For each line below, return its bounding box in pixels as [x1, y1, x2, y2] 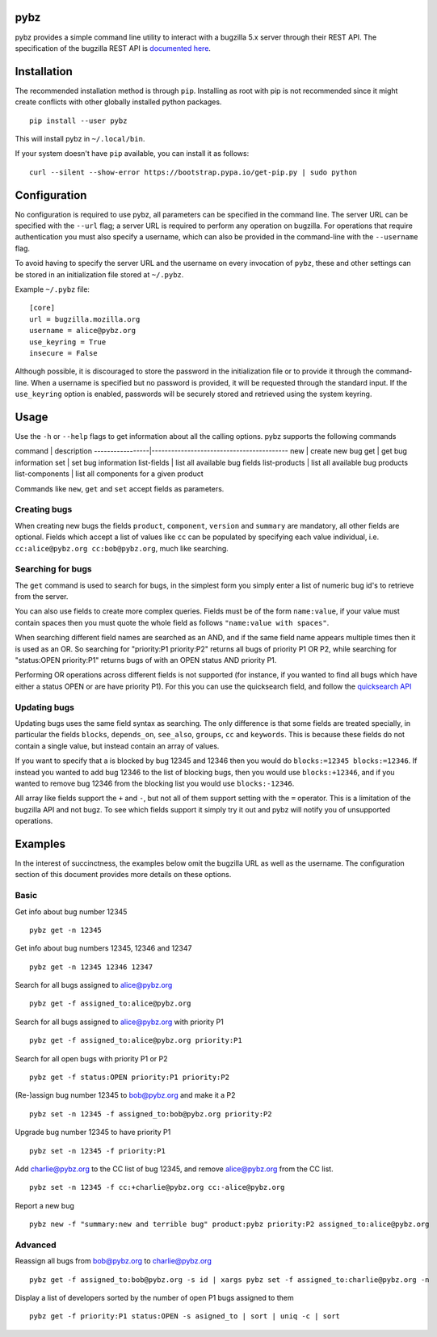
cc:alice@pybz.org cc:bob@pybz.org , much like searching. [15, 543, 229, 553]
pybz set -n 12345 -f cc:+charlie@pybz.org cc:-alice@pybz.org [29, 1183, 285, 1192]
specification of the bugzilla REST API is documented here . [15, 43, 212, 53]
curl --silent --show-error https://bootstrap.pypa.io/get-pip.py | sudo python [29, 167, 358, 177]
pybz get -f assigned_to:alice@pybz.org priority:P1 [29, 1035, 242, 1045]
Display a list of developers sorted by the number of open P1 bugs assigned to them [15, 1293, 294, 1303]
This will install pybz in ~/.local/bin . [15, 133, 145, 143]
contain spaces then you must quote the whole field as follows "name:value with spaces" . [15, 618, 330, 627]
